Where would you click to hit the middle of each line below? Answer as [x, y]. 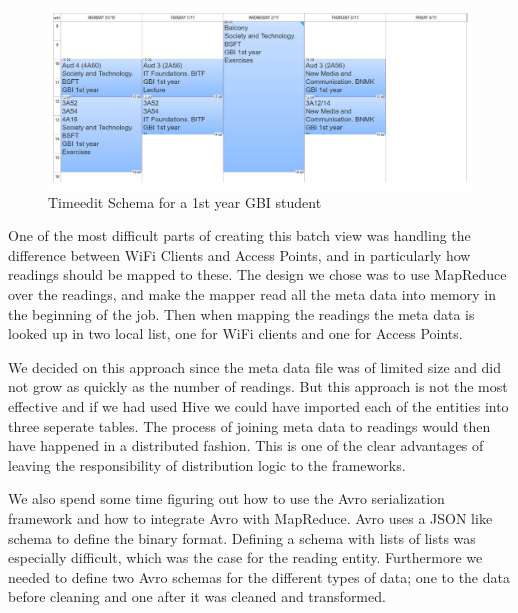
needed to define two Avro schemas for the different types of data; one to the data [259, 576]
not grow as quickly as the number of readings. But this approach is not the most [258, 386]
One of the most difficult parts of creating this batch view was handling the [239, 235]
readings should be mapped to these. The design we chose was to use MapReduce [257, 274]
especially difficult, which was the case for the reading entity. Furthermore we [245, 557]
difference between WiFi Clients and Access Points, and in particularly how [239, 254]
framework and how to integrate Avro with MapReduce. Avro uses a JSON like [250, 518]
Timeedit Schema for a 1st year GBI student [185, 201]
